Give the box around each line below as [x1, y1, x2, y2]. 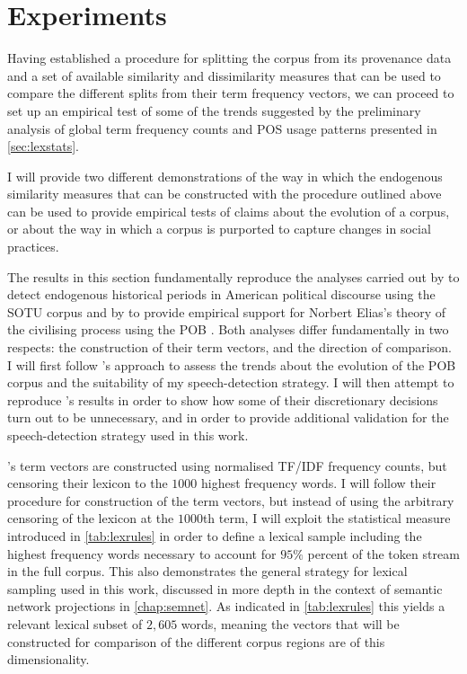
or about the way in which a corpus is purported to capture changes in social [7, 219, 431, 238]
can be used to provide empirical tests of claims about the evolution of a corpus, [7, 201, 450, 220]
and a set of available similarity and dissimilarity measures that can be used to [7, 66, 441, 84]
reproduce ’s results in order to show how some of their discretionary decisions [7, 390, 438, 409]
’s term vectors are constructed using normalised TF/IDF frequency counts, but [7, 456, 447, 474]
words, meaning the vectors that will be [181, 614, 400, 633]
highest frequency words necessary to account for [7, 544, 277, 563]
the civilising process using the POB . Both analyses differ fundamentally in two [7, 320, 449, 339]
